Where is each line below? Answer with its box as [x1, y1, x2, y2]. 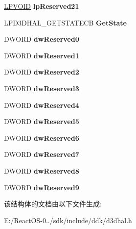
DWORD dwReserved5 [4, 116, 79, 127]
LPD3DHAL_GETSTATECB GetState [4, 17, 127, 27]
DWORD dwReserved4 [4, 100, 79, 110]
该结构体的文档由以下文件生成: [4, 199, 102, 209]
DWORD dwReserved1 [4, 50, 79, 60]
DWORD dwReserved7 [4, 149, 79, 159]
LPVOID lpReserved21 [4, 1, 79, 11]
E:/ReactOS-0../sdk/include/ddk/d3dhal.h [4, 215, 132, 225]
